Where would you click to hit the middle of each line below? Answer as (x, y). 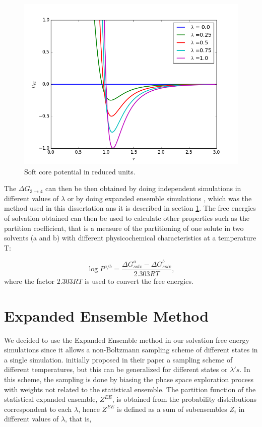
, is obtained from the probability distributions (184, 399)
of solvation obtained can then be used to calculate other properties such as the (127, 218)
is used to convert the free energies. (139, 281)
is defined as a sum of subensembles (172, 409)
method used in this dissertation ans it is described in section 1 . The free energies (130, 208)
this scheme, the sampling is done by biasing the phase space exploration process (129, 379)
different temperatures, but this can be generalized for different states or (116, 369)
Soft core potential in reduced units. (80, 171)
